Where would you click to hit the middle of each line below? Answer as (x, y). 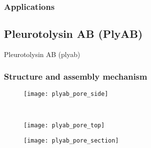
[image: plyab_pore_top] (64, 126)
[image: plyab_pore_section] (71, 140)
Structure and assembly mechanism (76, 76)
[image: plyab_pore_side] (66, 94)
